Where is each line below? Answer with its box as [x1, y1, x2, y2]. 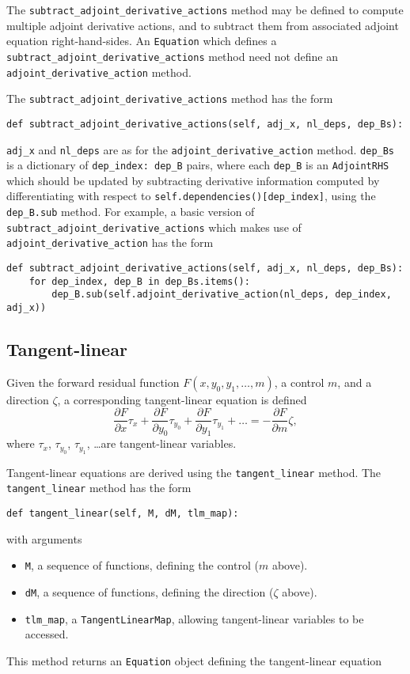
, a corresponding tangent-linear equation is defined [57, 391, 307, 407]
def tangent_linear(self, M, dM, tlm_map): [6, 508, 239, 520]
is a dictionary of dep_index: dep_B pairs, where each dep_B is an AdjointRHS [6, 157, 389, 173]
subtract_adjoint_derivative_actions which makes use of [6, 218, 302, 235]
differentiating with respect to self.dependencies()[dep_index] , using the [6, 187, 376, 204]
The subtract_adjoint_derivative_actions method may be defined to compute [6, 2, 404, 17]
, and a [337, 373, 372, 390]
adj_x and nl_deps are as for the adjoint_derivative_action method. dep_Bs [6, 141, 395, 157]
